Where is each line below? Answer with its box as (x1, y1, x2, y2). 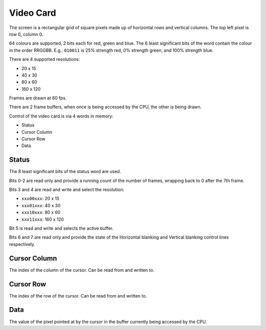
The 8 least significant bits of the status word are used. (9, 169, 121, 175)
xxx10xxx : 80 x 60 (21, 210, 61, 215)
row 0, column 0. (9, 31, 44, 37)
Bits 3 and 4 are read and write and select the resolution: (9, 187, 125, 193)
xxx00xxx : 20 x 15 (21, 196, 60, 202)
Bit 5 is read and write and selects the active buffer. (9, 225, 114, 231)
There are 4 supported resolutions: (9, 57, 80, 62)
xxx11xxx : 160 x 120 (21, 216, 64, 222)
